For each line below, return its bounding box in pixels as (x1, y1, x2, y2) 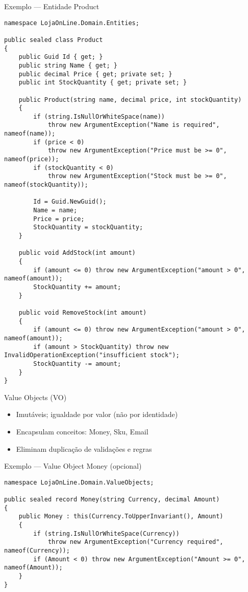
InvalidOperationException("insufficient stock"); (4, 352, 180, 359)
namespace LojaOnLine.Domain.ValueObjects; (4, 478, 154, 486)
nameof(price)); (4, 156, 59, 163)
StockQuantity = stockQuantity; (33, 224, 143, 231)
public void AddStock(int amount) (18, 249, 136, 257)
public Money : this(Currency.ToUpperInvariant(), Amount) (18, 513, 224, 520)
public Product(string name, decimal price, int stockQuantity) (18, 96, 242, 103)
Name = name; (33, 207, 78, 214)
